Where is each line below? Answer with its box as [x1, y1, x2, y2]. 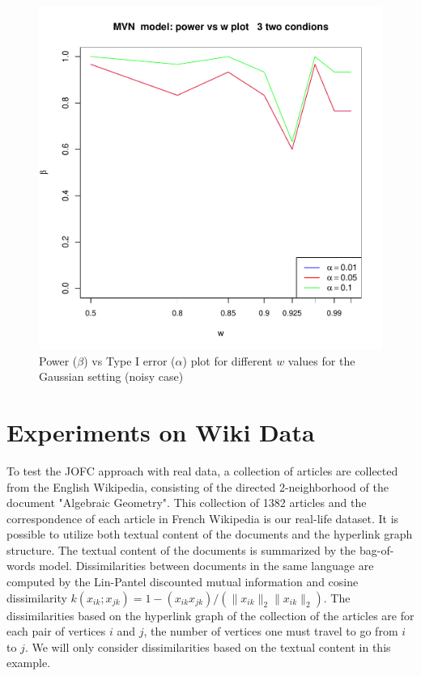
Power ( [39, 352, 78, 369]
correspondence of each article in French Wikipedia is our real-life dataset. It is [6, 509, 399, 526]
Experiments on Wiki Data [6, 415, 315, 448]
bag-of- [359, 541, 394, 558]
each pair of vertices [6, 623, 106, 640]
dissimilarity [6, 589, 67, 606]
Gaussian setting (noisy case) [39, 368, 184, 385]
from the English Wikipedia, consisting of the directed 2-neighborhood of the [6, 478, 389, 495]
